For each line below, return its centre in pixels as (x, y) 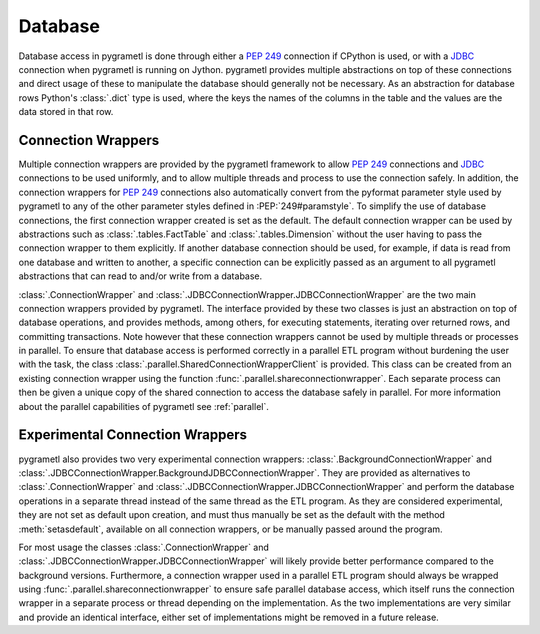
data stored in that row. (66, 112)
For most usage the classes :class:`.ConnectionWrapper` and (144, 547)
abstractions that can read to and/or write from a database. (140, 276)
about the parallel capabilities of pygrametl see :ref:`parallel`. (143, 406)
